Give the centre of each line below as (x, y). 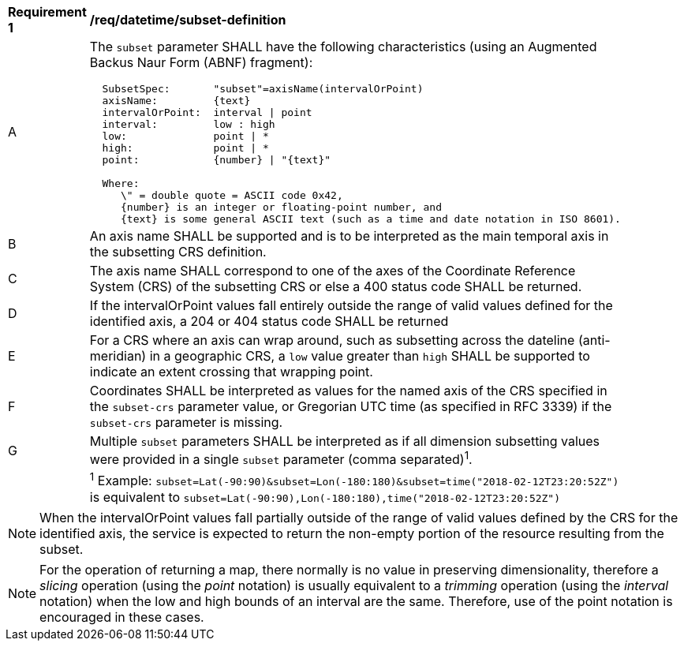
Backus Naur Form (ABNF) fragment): (201, 62)
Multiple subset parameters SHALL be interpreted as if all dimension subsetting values (345, 441)
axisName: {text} (176, 101)
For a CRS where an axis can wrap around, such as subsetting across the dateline (332, 340)
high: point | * (185, 148)
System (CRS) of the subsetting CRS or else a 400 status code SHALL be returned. (336, 286)
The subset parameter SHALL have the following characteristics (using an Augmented (343, 47)
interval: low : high (189, 124)
